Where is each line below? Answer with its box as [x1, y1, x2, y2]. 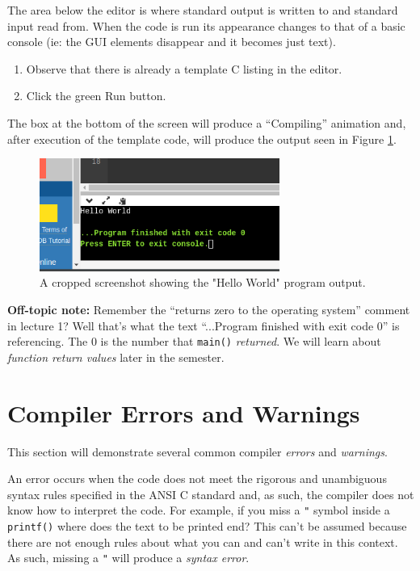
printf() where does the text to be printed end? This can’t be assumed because [7, 517, 407, 534]
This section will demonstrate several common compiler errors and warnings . [7, 443, 388, 460]
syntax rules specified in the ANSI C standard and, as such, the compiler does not [7, 485, 414, 502]
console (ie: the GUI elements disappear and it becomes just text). [7, 33, 336, 50]
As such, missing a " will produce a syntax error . [7, 549, 250, 566]
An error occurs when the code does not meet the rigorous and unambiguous [7, 470, 387, 487]
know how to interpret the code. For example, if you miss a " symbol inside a [7, 502, 390, 519]
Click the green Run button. [26, 87, 166, 104]
